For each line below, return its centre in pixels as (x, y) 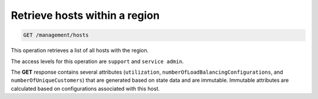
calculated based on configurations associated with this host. (85, 88)
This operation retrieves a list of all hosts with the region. (80, 51)
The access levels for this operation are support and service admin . (97, 61)
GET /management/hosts (56, 35)
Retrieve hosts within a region (85, 15)
